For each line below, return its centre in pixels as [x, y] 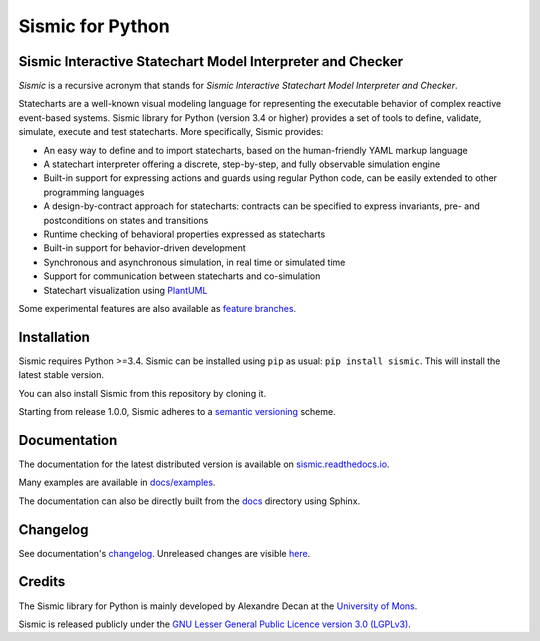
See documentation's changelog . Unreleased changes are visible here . [164, 553]
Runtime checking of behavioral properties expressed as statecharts [184, 234]
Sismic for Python [94, 26]
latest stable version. [61, 375]
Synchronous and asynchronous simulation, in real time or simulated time [194, 262]
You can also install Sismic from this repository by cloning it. [142, 393]
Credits [42, 581]
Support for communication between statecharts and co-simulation [182, 276]
